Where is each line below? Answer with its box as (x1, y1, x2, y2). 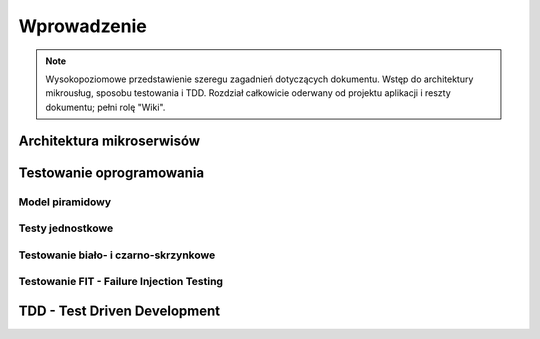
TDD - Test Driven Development (18, 302, 220, 319)
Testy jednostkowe (18, 221, 114, 235)
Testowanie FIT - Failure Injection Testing (18, 275, 224, 289)
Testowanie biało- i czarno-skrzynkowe (18, 248, 216, 262)
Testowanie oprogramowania (18, 164, 205, 181)
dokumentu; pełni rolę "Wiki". (45, 101, 166, 113)
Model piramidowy (18, 195, 112, 209)
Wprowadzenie (18, 15, 147, 37)
